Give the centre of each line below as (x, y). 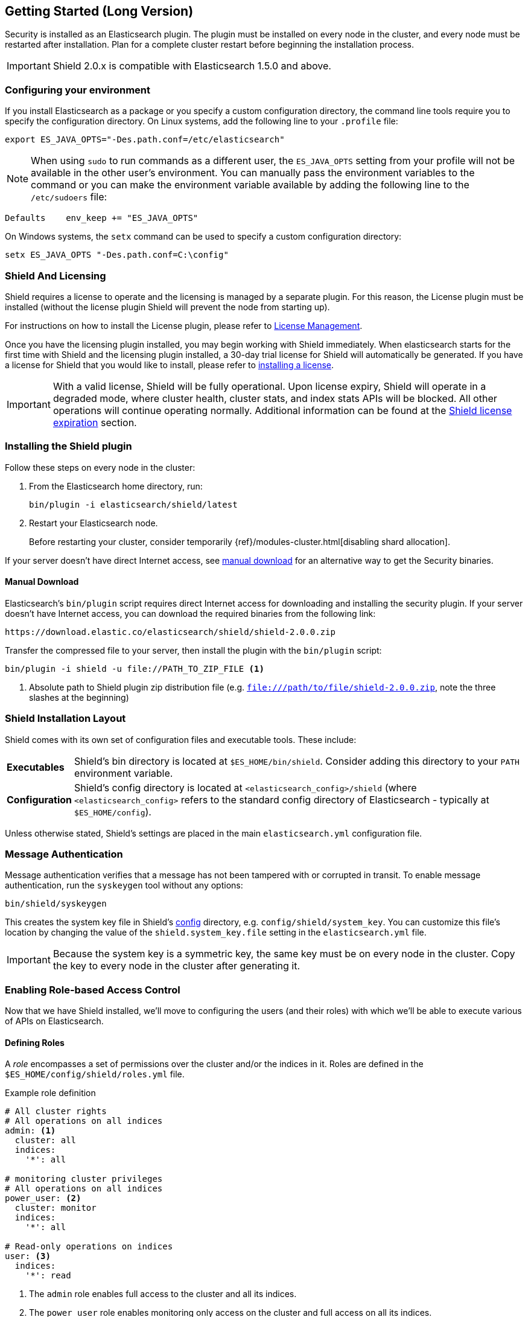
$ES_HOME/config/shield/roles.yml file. (95, 1074)
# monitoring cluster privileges (84, 1179)
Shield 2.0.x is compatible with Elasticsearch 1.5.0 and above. (192, 66)
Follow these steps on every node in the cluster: (100, 467)
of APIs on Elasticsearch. (54, 1021)
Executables (36, 767)
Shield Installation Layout (65, 719)
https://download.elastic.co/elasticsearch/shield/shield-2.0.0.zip (170, 632)
